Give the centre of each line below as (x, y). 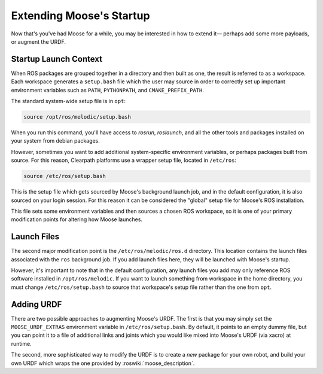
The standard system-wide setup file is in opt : (68, 101)
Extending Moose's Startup (80, 16)
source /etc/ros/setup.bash (65, 176)
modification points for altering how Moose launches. (77, 219)
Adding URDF (36, 304)
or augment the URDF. (38, 41)
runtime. (22, 343)
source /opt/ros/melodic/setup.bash (77, 117)
